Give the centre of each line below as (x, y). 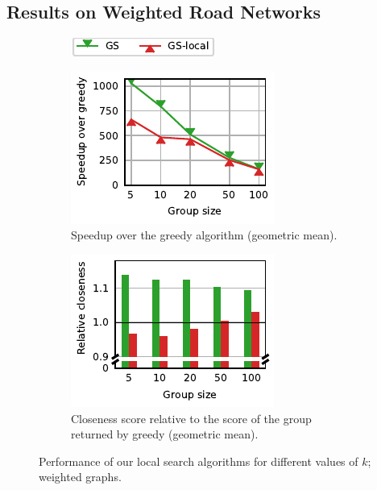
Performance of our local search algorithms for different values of (199, 461)
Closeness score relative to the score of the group (191, 418)
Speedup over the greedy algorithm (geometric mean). (204, 235)
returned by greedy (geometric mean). (165, 434)
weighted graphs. (80, 477)
